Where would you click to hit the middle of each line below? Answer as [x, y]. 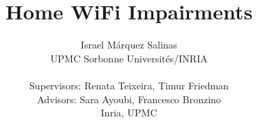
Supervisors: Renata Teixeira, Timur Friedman [129, 85]
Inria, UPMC [129, 113]
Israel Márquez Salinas [129, 45]
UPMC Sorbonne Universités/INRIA [129, 58]
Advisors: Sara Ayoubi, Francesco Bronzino [129, 99]
